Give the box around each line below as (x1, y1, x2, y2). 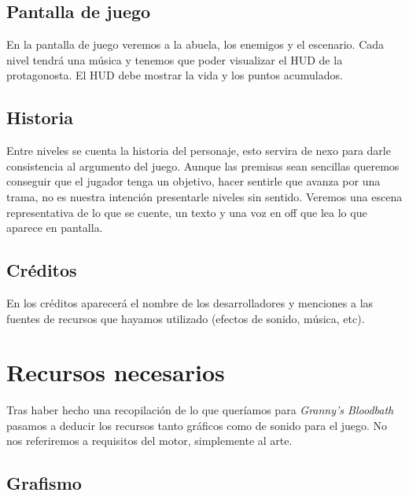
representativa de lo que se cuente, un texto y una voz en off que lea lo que (6, 204, 367, 220)
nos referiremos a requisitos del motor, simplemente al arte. (6, 432, 293, 449)
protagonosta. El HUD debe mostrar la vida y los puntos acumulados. (6, 67, 343, 83)
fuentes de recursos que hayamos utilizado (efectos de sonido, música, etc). (6, 310, 365, 326)
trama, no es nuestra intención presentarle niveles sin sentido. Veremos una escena (6, 188, 403, 204)
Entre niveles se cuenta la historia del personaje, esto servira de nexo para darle (6, 142, 391, 159)
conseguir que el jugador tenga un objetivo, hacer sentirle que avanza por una (6, 173, 381, 189)
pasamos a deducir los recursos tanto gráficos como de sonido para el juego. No (6, 417, 388, 433)
